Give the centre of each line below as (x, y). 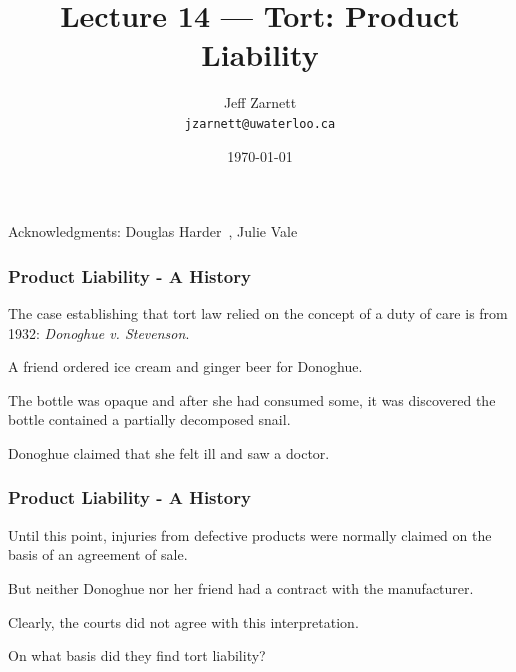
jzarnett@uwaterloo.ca (260, 123)
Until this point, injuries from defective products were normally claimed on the (250, 534)
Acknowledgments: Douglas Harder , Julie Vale (153, 231)
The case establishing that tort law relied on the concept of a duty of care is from (258, 312)
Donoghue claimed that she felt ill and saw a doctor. (169, 452)
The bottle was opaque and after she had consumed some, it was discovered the (252, 399)
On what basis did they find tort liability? (137, 655)
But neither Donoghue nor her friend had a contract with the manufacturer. (241, 587)
